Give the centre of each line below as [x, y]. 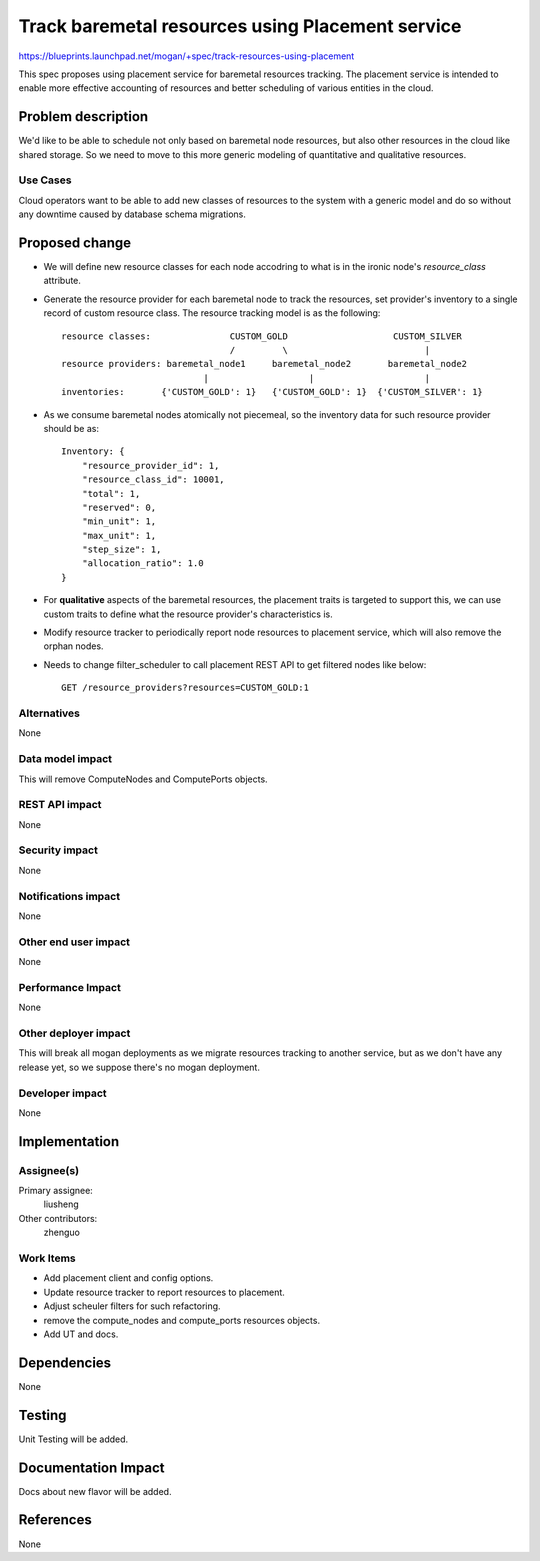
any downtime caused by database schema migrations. [132, 214]
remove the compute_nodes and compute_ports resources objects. [181, 1320]
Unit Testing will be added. [73, 1439]
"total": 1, [111, 493]
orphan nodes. [73, 646]
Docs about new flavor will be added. [95, 1491]
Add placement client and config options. [128, 1278]
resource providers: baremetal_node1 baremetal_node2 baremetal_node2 [264, 364]
